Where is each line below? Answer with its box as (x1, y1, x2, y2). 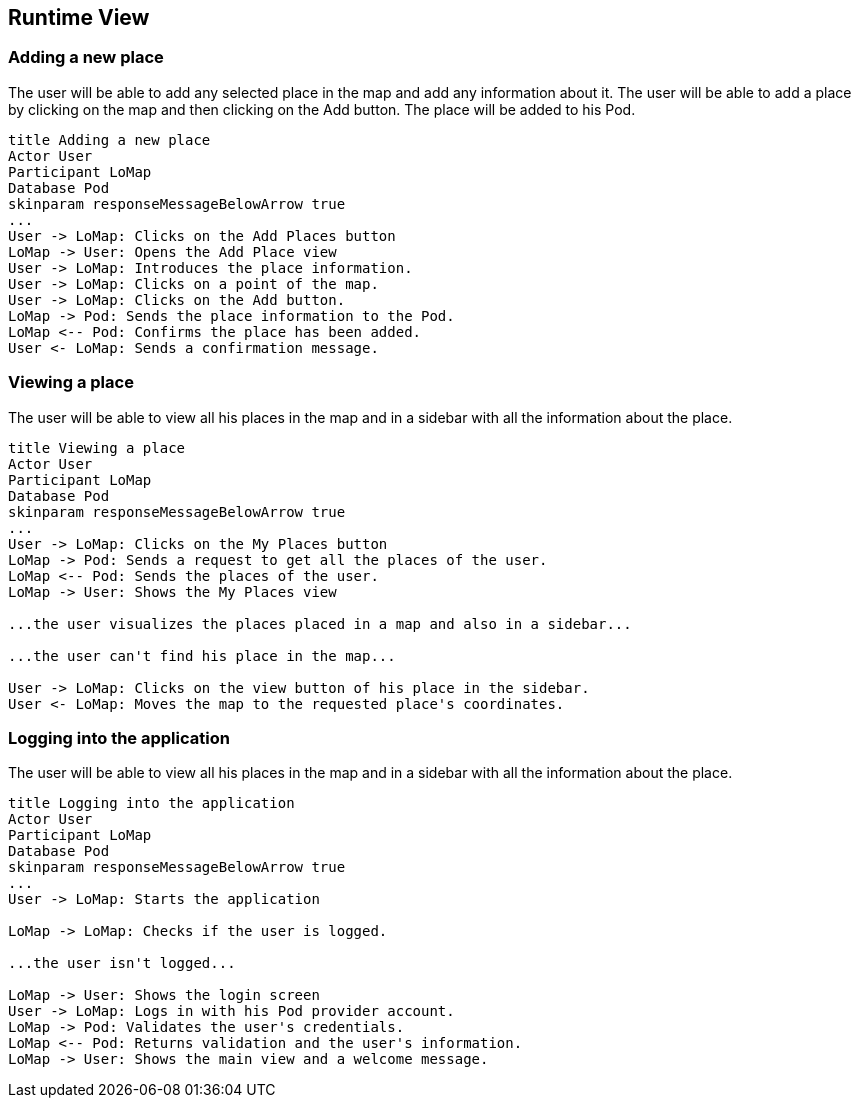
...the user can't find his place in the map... (8, 647, 396, 664)
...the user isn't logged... (8, 955, 236, 972)
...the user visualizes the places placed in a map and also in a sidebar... (8, 615, 632, 632)
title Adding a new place (8, 131, 211, 148)
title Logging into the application (8, 795, 295, 812)
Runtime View (8, 5, 150, 30)
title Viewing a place (8, 439, 186, 456)
